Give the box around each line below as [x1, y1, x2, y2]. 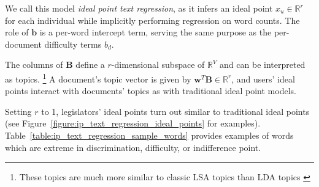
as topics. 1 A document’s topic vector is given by [5, 70, 191, 85]
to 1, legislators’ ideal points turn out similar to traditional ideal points [41, 105, 310, 117]
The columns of [5, 58, 63, 71]
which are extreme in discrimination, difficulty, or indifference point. [5, 141, 261, 153]
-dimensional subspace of [111, 58, 205, 71]
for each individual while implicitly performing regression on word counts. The [5, 13, 300, 26]
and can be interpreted [220, 58, 306, 71]
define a [75, 58, 105, 71]
